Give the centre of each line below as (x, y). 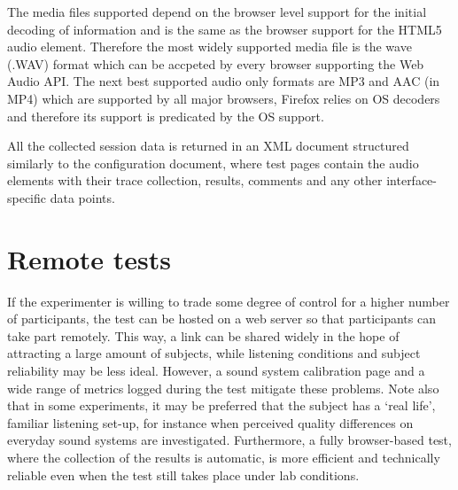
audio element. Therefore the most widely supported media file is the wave (210, 47)
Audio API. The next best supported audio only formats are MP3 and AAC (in (224, 81)
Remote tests (89, 258)
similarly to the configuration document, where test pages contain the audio (213, 163)
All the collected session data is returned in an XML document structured (208, 146)
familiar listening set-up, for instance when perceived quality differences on (210, 422)
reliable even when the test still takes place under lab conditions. (183, 474)
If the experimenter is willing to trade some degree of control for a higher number (229, 301)
